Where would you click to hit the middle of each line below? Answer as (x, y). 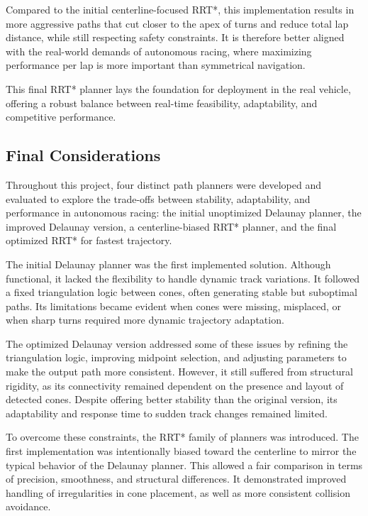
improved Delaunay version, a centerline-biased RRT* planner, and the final (171, 226)
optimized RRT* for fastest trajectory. (89, 240)
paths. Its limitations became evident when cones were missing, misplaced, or (174, 306)
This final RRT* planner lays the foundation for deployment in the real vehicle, (178, 88)
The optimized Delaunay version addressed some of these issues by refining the (177, 343)
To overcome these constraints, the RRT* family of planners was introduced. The (182, 437)
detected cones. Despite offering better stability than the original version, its (172, 399)
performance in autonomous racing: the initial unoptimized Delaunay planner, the (184, 213)
